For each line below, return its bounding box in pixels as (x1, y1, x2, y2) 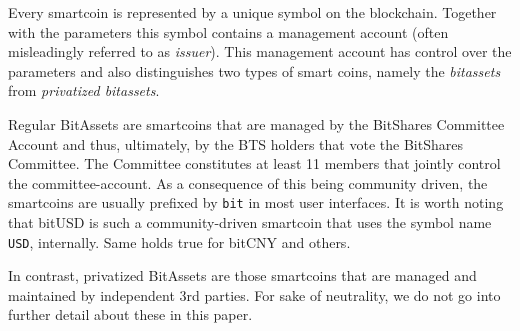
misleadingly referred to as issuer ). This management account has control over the (8, 41, 512, 62)
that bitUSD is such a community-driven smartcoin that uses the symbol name (8, 212, 492, 232)
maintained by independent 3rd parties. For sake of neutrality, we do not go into (8, 284, 501, 305)
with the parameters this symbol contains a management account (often (8, 21, 449, 42)
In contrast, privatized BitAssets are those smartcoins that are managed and (8, 265, 477, 286)
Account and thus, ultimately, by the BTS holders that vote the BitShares (8, 133, 463, 154)
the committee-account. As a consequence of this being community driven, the (8, 172, 488, 193)
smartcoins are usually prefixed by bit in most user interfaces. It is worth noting (8, 192, 504, 213)
